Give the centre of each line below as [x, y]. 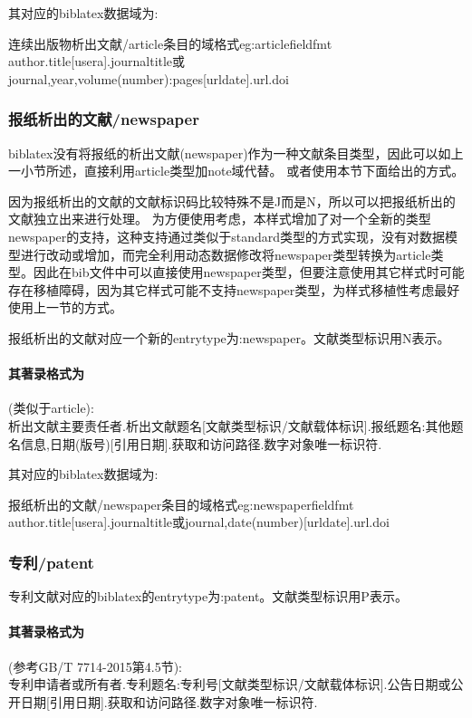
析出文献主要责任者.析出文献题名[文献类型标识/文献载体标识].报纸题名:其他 [230, 425]
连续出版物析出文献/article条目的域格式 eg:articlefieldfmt [170, 43]
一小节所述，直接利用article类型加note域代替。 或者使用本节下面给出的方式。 [236, 171]
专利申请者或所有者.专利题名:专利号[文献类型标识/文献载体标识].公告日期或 [230, 684]
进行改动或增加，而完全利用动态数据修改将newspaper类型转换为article [226, 254]
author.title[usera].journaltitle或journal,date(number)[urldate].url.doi [199, 522]
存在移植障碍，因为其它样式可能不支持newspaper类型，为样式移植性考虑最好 [234, 289]
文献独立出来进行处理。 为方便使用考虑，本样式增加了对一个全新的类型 [220, 219]
